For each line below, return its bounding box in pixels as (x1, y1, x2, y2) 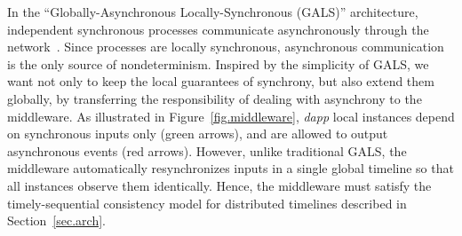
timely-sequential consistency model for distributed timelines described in (7, 193, 407, 212)
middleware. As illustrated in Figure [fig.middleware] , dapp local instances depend (7, 106, 455, 125)
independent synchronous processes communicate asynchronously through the (7, 20, 429, 38)
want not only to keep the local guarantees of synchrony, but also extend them (7, 72, 434, 90)
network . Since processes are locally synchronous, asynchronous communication (7, 37, 444, 56)
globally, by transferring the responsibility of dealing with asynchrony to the (7, 89, 422, 107)
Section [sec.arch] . (7, 211, 106, 230)
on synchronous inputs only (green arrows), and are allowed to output (7, 124, 388, 143)
